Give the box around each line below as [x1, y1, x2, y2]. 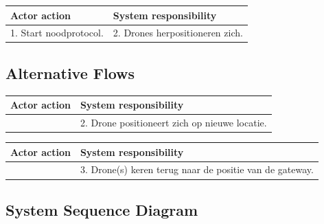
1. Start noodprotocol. [10, 25, 104, 40]
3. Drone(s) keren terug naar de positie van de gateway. [80, 162, 314, 177]
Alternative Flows [5, 62, 135, 83]
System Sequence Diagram [5, 199, 198, 220]
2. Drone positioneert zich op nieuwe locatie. [80, 115, 267, 129]
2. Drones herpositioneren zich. [113, 25, 243, 40]
